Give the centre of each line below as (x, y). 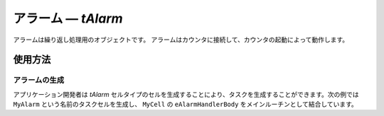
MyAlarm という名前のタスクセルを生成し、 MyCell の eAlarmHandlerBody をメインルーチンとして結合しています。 (186, 104)
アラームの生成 (39, 80)
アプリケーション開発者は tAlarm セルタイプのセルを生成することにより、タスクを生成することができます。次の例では (186, 94)
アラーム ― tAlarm (68, 18)
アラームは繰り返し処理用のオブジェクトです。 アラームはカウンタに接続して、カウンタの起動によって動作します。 (181, 40)
